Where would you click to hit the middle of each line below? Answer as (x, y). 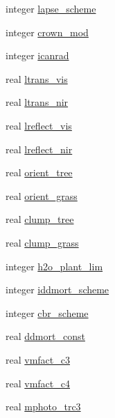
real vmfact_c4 (38, 383)
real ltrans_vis (37, 78)
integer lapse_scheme (51, 8)
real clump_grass (42, 242)
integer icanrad (37, 55)
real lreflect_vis (39, 125)
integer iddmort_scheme (57, 289)
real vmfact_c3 (38, 359)
